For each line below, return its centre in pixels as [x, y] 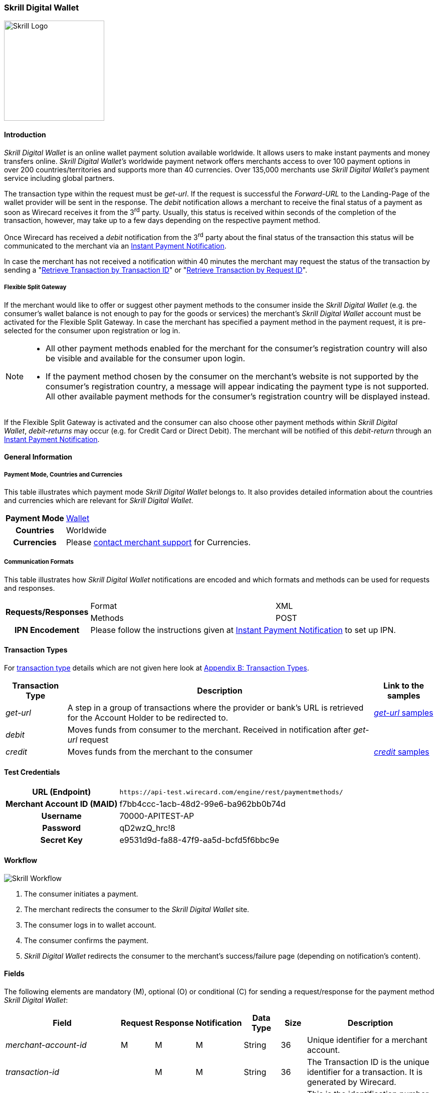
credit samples [402, 752]
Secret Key [61, 840]
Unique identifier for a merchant [367, 1040]
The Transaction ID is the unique [368, 1062]
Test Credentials [32, 772]
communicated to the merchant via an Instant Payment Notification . [115, 246]
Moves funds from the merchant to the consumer [160, 752]
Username [61, 816]
